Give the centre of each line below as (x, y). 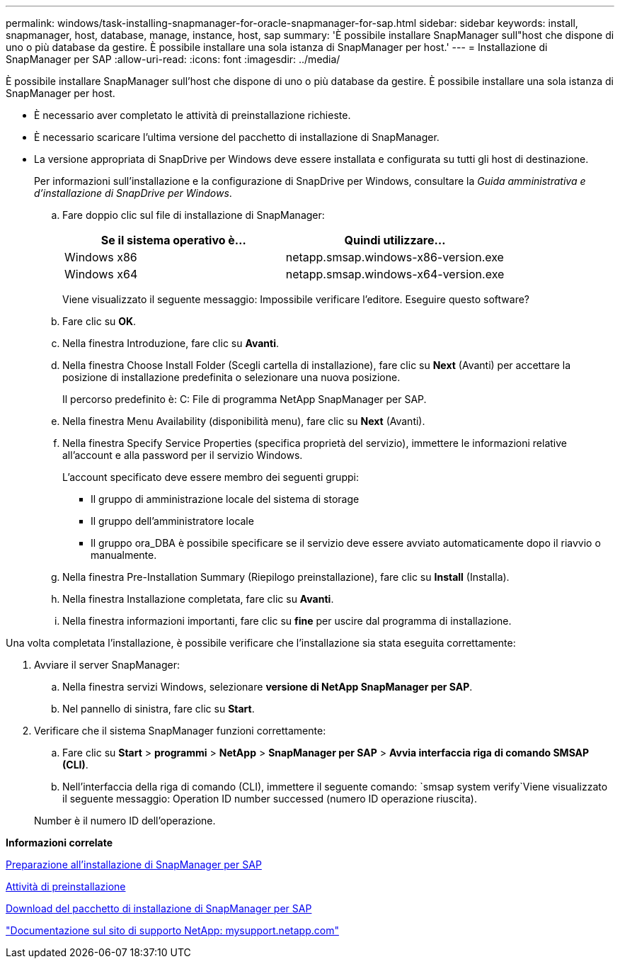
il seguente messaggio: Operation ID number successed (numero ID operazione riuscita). (270, 799)
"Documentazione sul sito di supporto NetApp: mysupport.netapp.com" (172, 930)
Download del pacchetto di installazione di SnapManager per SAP (159, 908)
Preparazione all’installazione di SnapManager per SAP (134, 864)
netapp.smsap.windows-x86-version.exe (395, 257)
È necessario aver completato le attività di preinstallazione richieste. (193, 115)
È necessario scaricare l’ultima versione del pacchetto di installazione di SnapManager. (237, 137)
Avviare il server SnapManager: (107, 665)
